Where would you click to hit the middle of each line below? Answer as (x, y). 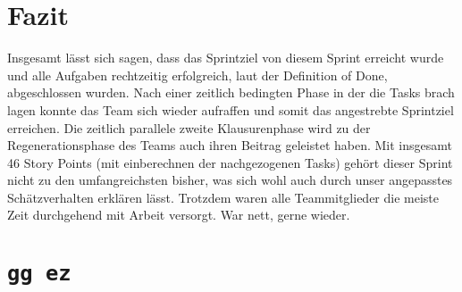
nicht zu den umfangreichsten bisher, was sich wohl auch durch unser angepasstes (230, 180)
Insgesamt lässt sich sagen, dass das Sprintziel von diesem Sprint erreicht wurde (226, 58)
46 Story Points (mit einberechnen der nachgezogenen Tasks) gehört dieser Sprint (230, 162)
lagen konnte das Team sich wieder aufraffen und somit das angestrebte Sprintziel (231, 109)
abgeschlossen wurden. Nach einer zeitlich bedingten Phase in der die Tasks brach (231, 92)
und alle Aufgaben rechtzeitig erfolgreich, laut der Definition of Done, (197, 75)
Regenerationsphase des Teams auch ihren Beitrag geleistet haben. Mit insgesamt (230, 145)
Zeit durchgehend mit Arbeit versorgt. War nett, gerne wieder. (179, 215)
